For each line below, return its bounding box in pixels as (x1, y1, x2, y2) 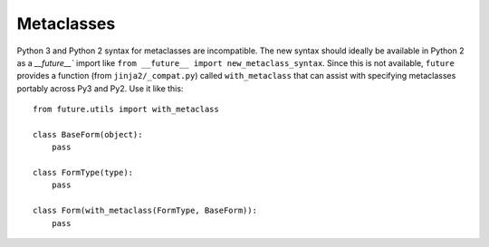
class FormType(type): (33, 167, 134, 178)
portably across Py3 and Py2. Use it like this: (16, 82, 184, 94)
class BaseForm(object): (33, 129, 143, 139)
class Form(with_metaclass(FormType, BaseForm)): (33, 205, 258, 216)
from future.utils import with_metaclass (33, 104, 219, 115)
